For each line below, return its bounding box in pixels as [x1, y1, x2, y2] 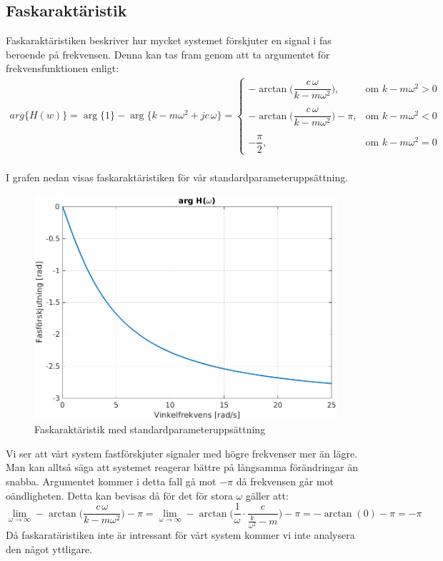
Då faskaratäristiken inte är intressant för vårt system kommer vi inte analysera [6, 527, 355, 542]
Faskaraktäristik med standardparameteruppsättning [34, 422, 266, 437]
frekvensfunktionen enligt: [6, 61, 119, 76]
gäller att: [245, 487, 289, 502]
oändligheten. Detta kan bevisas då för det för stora [6, 487, 233, 502]
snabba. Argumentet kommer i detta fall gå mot [6, 473, 216, 488]
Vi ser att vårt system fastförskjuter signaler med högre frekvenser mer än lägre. [6, 445, 358, 460]
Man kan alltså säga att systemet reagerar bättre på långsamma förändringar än [6, 460, 358, 475]
